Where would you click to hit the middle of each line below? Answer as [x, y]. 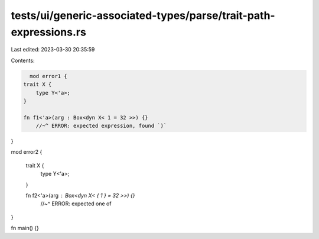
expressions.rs [49, 32]
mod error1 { [48, 76]
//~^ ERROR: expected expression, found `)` [101, 126]
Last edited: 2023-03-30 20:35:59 [53, 50]
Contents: [23, 60]
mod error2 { [27, 152]
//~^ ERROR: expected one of [76, 204]
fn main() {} [25, 228]
